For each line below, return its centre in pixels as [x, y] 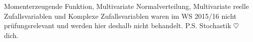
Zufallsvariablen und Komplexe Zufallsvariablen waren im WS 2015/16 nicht [120, 16]
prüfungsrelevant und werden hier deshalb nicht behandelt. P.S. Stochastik [118, 25]
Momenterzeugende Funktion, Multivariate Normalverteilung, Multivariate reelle [126, 6]
